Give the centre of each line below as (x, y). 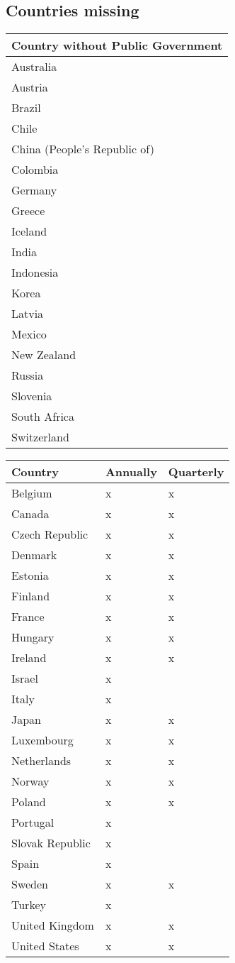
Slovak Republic (51, 843)
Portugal (33, 822)
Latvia (28, 314)
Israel (25, 678)
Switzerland (40, 437)
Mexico (29, 334)
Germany (34, 190)
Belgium (32, 493)
